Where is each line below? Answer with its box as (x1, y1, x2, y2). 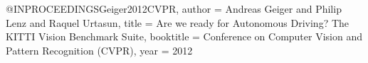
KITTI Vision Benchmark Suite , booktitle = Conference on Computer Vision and (6, 29, 362, 44)
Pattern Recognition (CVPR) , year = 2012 (6, 42, 193, 57)
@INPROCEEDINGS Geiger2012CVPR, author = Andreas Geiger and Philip (6, 1, 342, 16)
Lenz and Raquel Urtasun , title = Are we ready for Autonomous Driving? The (6, 15, 349, 30)
